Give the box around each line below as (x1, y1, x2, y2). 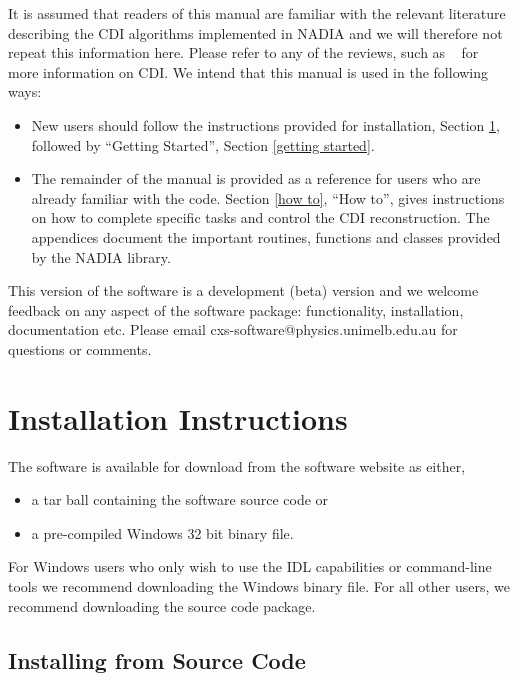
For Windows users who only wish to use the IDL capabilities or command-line (8, 556, 492, 577)
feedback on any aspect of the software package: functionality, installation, (8, 299, 464, 320)
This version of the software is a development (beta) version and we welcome (8, 280, 479, 301)
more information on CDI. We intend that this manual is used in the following (8, 61, 489, 82)
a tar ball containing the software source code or (31, 489, 329, 510)
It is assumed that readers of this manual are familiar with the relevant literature (8, 3, 506, 23)
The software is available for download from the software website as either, (8, 455, 466, 476)
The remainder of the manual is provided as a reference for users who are (31, 168, 481, 189)
